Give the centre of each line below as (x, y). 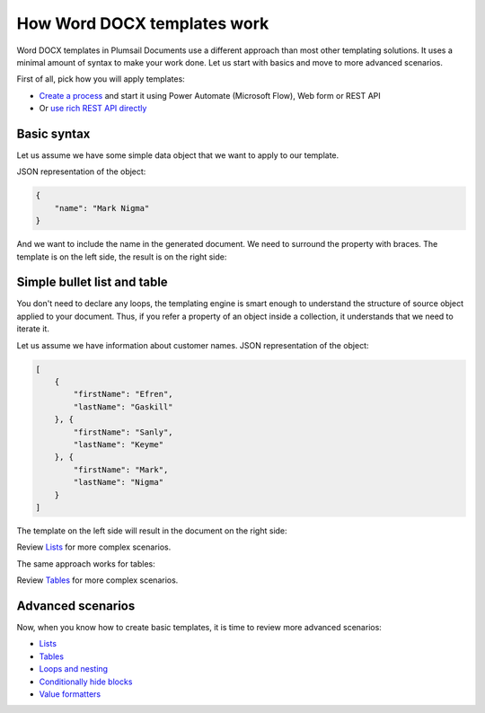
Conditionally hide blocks (86, 682)
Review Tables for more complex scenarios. (97, 580)
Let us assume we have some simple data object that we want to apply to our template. (178, 155)
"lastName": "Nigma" (119, 482)
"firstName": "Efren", (123, 394)
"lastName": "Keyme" (119, 444)
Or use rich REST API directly (93, 109)
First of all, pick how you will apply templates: (101, 79)
